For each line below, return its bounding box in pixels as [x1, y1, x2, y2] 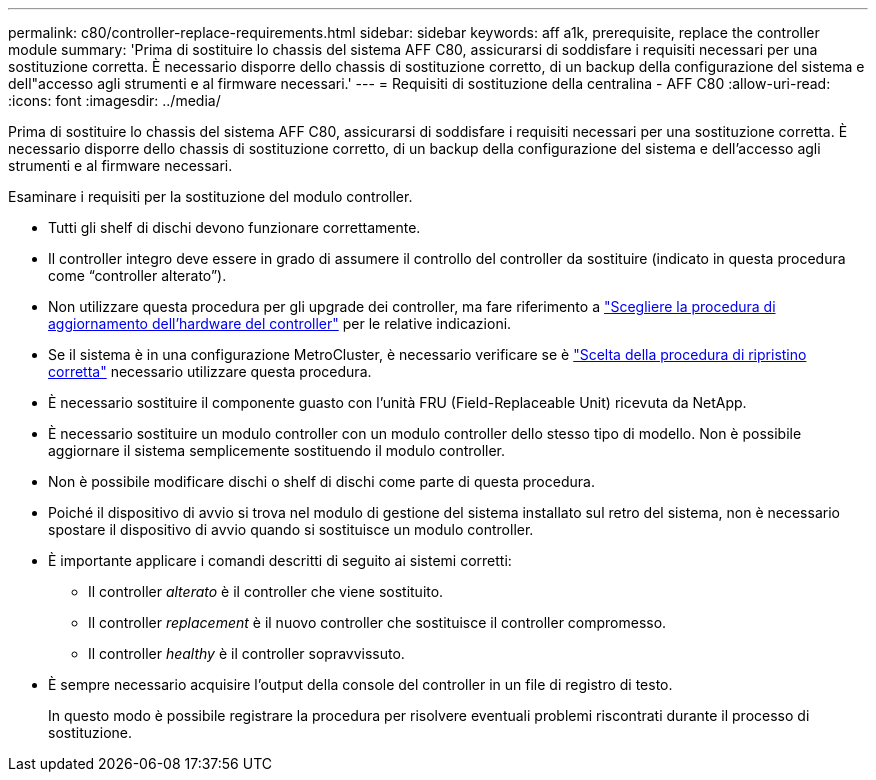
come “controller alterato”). [48, 267, 227, 284]
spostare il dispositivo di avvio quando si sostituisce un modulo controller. [48, 521, 534, 538]
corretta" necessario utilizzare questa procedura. [48, 363, 372, 380]
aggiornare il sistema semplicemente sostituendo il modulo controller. [48, 442, 506, 459]
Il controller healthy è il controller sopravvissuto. [88, 645, 405, 662]
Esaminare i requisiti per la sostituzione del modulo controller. [8, 188, 413, 205]
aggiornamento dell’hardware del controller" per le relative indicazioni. [48, 315, 512, 332]
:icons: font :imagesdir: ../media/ [8, 92, 221, 109]
